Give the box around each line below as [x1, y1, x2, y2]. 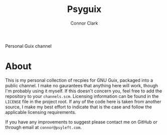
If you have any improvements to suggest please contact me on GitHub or [5, 119, 158, 125]
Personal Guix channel [5, 43, 52, 49]
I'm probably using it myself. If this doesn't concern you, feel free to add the [5, 88, 162, 94]
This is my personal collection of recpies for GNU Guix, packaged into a [5, 77, 153, 83]
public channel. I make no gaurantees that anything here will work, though [5, 82, 158, 88]
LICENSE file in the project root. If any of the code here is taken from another [5, 98, 161, 104]
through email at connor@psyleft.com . [5, 124, 82, 130]
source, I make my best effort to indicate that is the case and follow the [5, 104, 152, 110]
